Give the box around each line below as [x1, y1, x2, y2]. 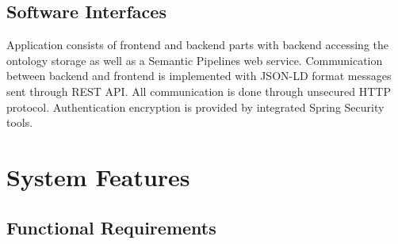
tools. [6, 114, 33, 131]
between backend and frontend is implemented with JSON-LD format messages [6, 67, 392, 84]
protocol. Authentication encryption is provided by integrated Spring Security [6, 98, 385, 115]
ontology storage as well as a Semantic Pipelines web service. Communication [6, 51, 383, 68]
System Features [6, 160, 190, 193]
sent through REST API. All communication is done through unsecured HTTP [6, 82, 391, 99]
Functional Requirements [6, 215, 216, 239]
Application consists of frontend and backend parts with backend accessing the [6, 36, 388, 53]
